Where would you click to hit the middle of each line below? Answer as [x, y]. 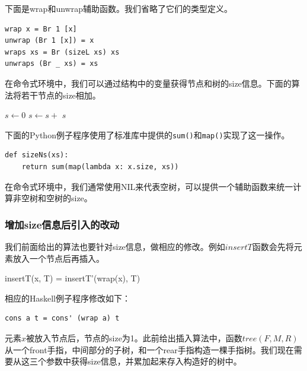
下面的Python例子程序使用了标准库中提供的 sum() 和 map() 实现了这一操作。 [147, 134]
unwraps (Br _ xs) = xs [52, 64]
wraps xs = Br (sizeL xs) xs [62, 52]
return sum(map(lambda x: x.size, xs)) [100, 167]
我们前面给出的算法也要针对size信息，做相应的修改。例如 [115, 246]
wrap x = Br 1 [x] [41, 29]
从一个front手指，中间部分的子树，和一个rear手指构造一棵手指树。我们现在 [149, 349]
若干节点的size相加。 [61, 95]
